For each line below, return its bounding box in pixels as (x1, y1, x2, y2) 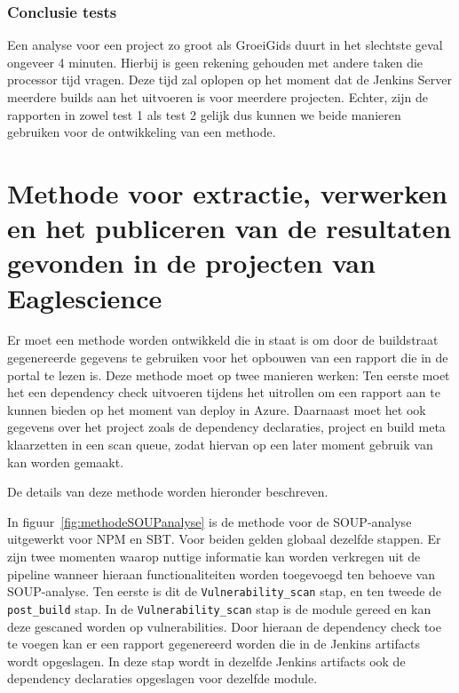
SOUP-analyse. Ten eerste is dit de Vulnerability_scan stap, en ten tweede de (7, 582, 442, 601)
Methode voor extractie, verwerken (7, 174, 447, 211)
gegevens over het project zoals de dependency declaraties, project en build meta (7, 418, 446, 436)
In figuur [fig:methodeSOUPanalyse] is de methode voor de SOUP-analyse (7, 512, 412, 530)
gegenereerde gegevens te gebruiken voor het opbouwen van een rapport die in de (7, 348, 448, 367)
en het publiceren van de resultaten (7, 210, 452, 246)
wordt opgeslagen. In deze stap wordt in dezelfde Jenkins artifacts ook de (7, 651, 406, 670)
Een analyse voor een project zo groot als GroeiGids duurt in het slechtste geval (7, 36, 443, 54)
